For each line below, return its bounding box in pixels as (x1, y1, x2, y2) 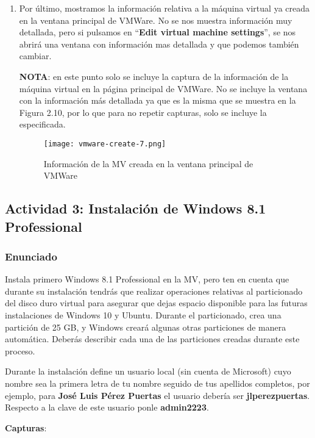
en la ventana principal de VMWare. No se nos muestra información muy (19, 13, 292, 26)
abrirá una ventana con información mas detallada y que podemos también (19, 37, 299, 50)
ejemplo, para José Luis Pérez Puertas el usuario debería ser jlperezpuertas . (5, 389, 310, 401)
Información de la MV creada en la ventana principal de (43, 157, 253, 170)
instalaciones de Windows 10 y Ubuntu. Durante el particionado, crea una (5, 308, 281, 321)
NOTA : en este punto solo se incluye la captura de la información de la (19, 70, 289, 82)
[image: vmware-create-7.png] (43, 139, 166, 148)
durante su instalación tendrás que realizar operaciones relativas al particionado (5, 284, 303, 297)
